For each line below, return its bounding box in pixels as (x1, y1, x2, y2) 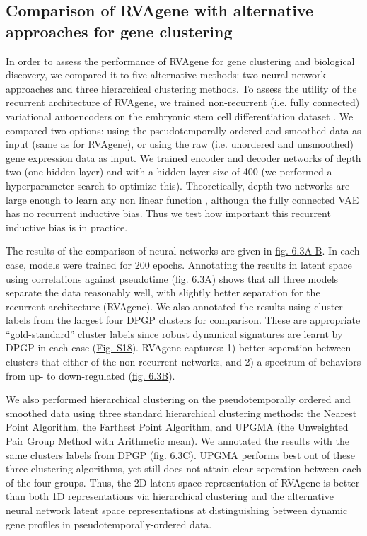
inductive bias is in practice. (6, 219, 128, 234)
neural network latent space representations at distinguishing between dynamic (6, 503, 348, 517)
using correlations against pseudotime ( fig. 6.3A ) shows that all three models (6, 271, 339, 286)
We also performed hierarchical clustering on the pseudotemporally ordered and (6, 392, 351, 407)
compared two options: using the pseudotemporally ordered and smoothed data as (6, 122, 361, 137)
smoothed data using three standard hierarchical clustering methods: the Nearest (6, 405, 357, 420)
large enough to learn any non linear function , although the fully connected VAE (6, 192, 359, 206)
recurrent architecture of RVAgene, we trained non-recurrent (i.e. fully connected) (6, 95, 360, 110)
